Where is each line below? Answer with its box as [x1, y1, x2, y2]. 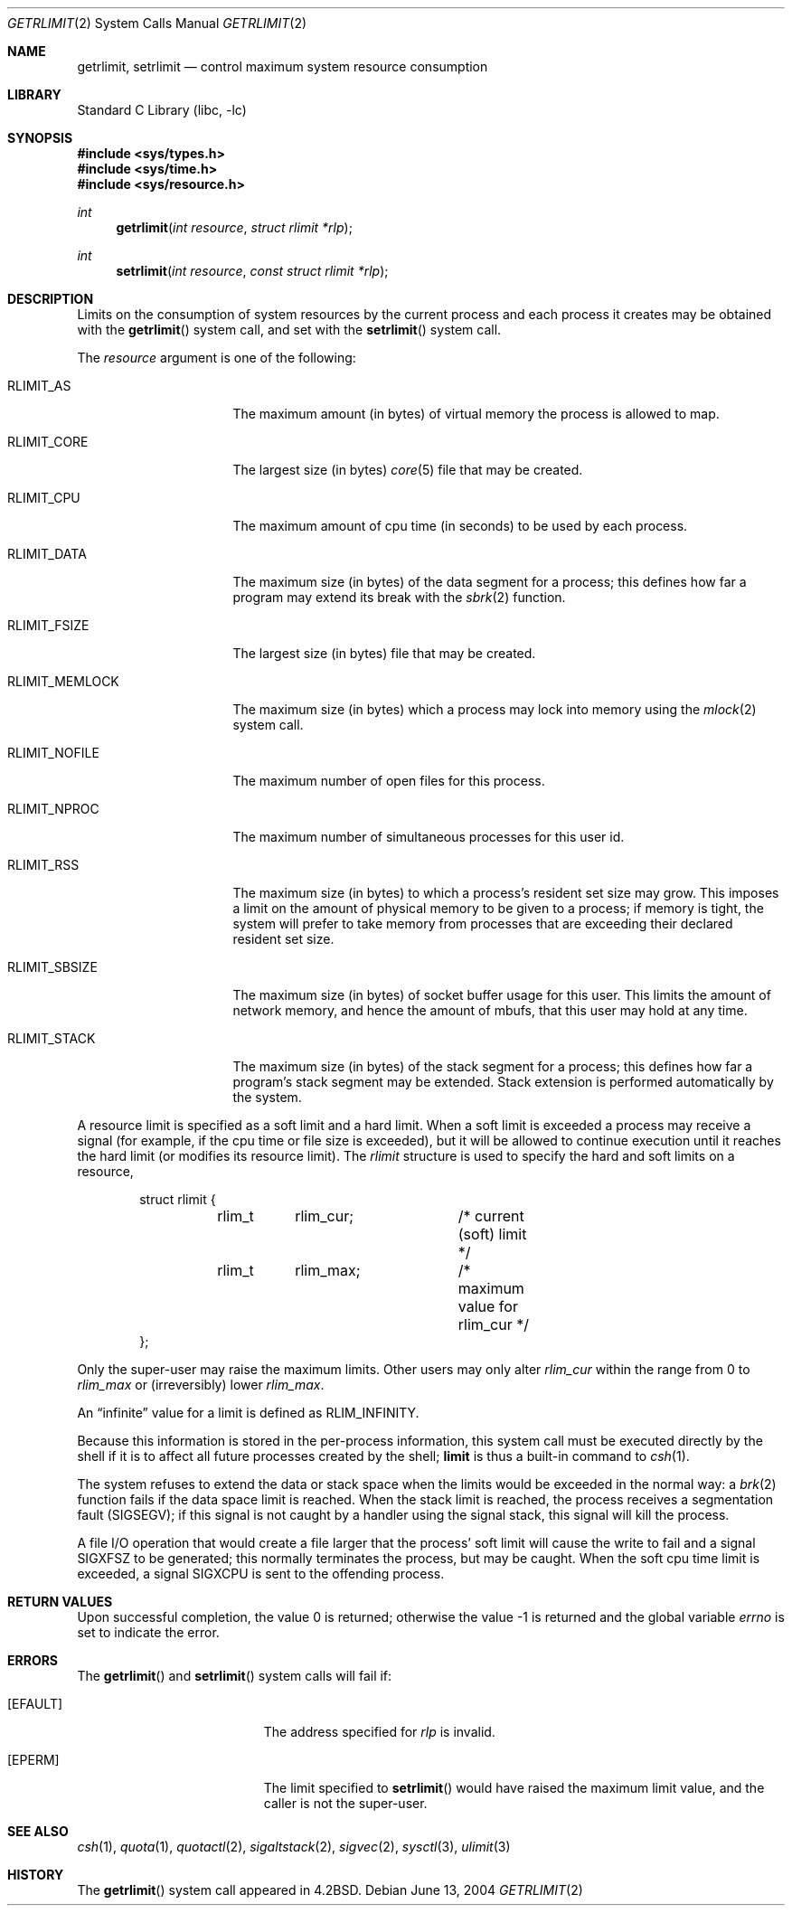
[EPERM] [7, 1752, 60, 1767]
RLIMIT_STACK [7, 1031, 96, 1046]
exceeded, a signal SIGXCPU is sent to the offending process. [77, 1566, 445, 1581]
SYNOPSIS [7, 130, 73, 146]
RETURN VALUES [7, 1594, 113, 1609]
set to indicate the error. [77, 1625, 220, 1640]
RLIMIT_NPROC [7, 801, 99, 816]
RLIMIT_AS [7, 378, 71, 393]
